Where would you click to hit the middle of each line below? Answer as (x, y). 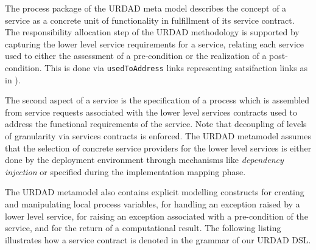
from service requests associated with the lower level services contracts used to (151, 112)
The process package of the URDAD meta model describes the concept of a (146, 8)
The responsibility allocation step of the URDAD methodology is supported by (152, 32)
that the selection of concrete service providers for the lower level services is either (158, 148)
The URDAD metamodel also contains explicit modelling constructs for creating (155, 192)
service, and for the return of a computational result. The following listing (143, 228)
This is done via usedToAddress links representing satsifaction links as (176, 67)
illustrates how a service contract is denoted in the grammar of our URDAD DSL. (158, 239)
